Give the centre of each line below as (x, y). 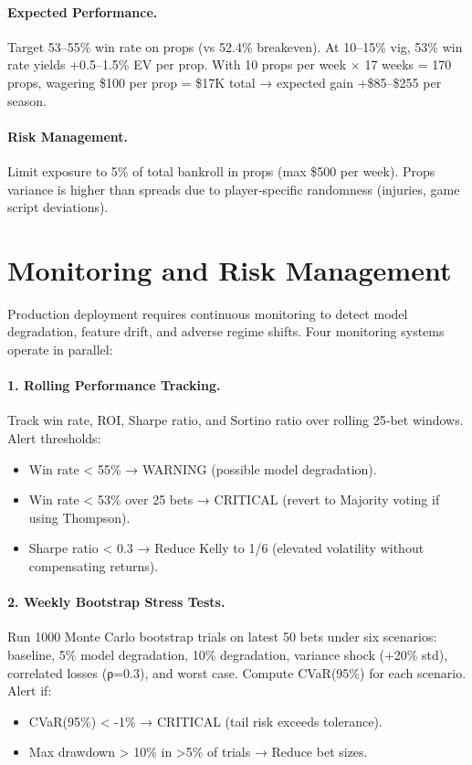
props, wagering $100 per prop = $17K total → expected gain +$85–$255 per (225, 82)
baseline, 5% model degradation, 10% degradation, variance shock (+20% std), (228, 654)
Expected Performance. (83, 11)
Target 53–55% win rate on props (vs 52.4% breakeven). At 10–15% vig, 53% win (235, 46)
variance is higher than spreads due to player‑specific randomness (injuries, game (234, 189)
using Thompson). (79, 517)
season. (27, 100)
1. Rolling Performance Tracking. (114, 385)
